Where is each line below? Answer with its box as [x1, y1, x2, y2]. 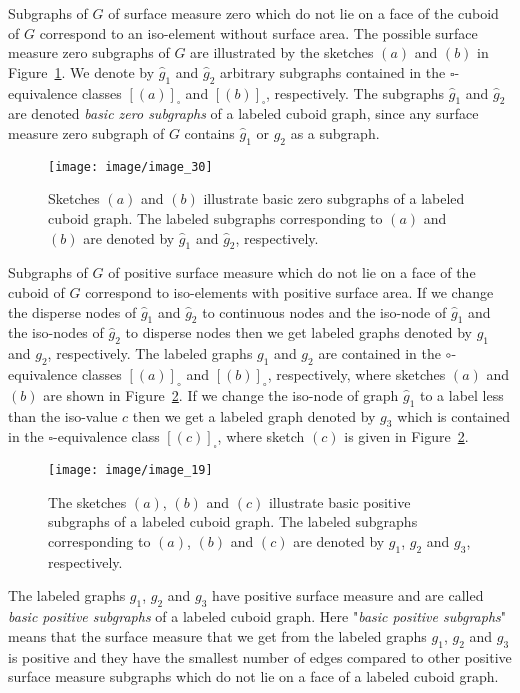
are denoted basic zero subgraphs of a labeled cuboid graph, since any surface [8, 103, 479, 124]
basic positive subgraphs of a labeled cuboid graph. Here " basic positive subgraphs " [8, 606, 507, 627]
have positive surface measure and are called [212, 585, 484, 606]
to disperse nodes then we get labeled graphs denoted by [125, 322, 473, 343]
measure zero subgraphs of [8, 42, 170, 63]
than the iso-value [8, 405, 118, 426]
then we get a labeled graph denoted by [132, 405, 376, 426]
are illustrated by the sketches [190, 42, 374, 63]
